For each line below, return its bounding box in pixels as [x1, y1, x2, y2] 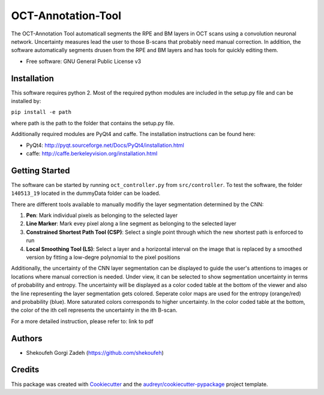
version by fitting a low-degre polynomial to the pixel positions [26, 254, 181, 261]
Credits [11, 364, 40, 375]
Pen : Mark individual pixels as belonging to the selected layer [26, 212, 178, 219]
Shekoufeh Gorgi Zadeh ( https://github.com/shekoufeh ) [26, 349, 164, 356]
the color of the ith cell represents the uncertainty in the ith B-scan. [11, 306, 178, 314]
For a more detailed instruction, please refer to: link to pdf [11, 318, 154, 325]
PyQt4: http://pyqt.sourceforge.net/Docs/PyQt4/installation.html [26, 141, 184, 149]
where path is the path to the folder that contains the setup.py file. [11, 119, 175, 126]
